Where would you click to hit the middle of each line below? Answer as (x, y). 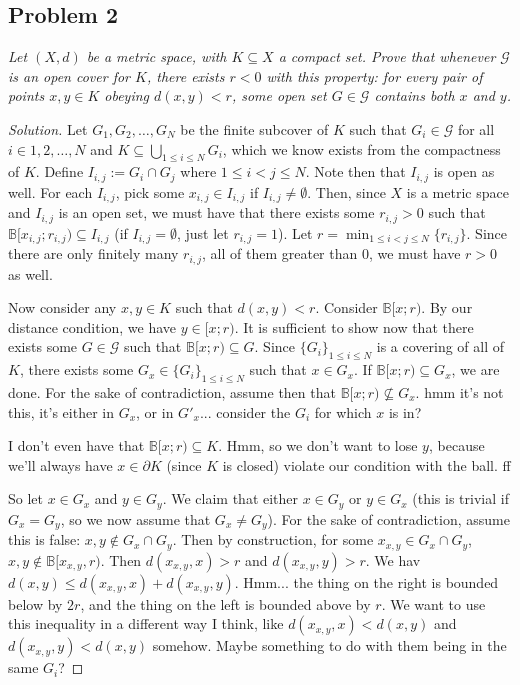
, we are (475, 369)
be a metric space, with (156, 56)
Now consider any (62, 307)
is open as (464, 171)
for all (476, 128)
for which (343, 411)
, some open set (279, 95)
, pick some (150, 191)
